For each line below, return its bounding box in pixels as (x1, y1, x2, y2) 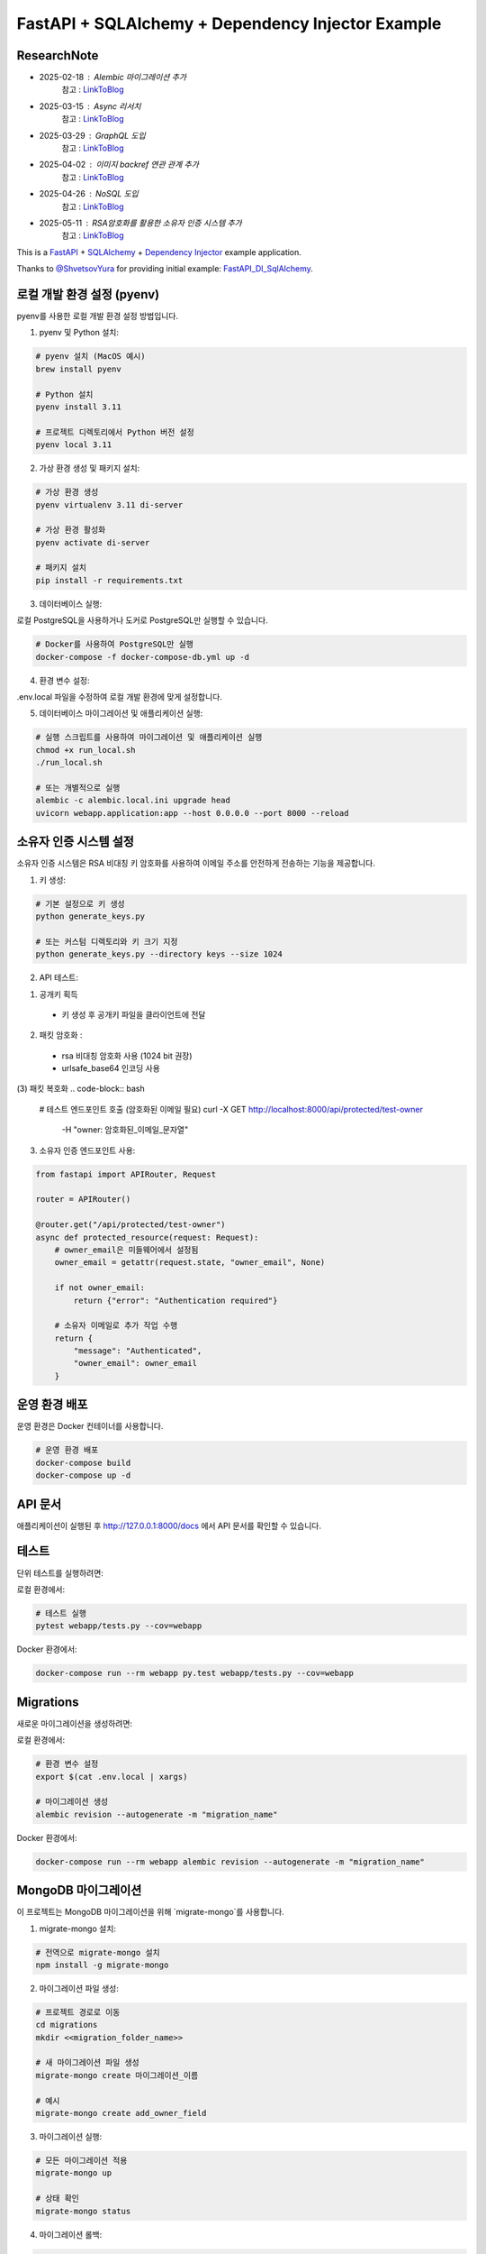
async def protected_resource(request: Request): (35, 1232, 259, 1242)
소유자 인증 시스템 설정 (16, 834, 135, 849)
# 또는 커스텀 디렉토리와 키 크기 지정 (35, 936, 178, 947)
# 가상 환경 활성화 (35, 525, 106, 536)
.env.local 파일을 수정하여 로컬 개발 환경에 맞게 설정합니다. (16, 691, 222, 702)
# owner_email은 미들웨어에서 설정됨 (54, 1244, 199, 1255)
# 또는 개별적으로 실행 (35, 783, 121, 793)
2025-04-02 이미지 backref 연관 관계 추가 (39, 159, 200, 170)
